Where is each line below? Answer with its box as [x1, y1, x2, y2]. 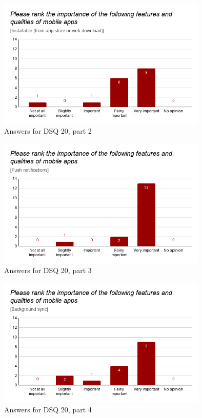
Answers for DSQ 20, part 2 [4, 126, 92, 136]
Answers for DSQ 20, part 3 [4, 265, 92, 276]
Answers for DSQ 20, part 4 [4, 404, 92, 415]
